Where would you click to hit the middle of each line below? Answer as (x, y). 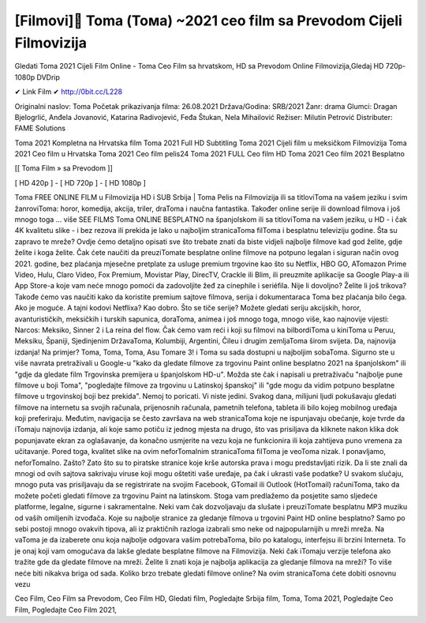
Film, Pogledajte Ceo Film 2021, (66, 610)
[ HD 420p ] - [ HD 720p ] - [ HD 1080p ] (80, 182)
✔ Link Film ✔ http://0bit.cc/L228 (69, 92)
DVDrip (49, 77)
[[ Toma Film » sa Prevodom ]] (64, 168)
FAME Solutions (40, 128)
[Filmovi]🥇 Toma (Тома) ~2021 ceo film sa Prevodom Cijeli (208, 21)
